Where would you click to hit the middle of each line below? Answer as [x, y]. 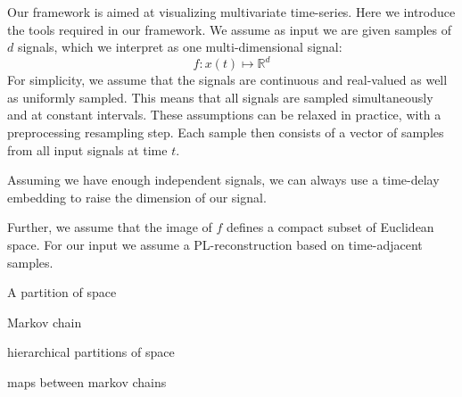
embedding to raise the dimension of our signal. [137, 197]
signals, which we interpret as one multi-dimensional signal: [180, 47]
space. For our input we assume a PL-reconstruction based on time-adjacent [215, 245]
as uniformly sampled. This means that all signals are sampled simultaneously [220, 97]
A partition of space [62, 292]
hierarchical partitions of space [91, 352]
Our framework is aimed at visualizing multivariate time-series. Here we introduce [231, 12]
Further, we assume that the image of [110, 227]
